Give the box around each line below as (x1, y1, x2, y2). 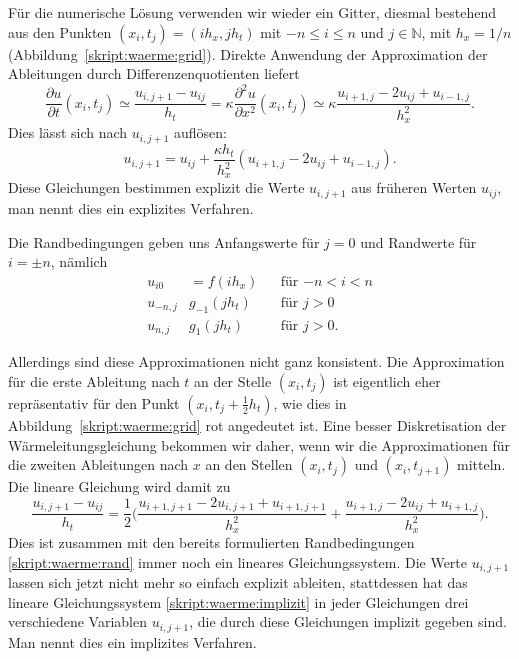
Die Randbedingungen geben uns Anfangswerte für (8, 231, 320, 252)
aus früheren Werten (351, 177, 477, 198)
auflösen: (174, 122, 227, 143)
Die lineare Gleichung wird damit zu (8, 476, 231, 497)
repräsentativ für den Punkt (8, 392, 180, 413)
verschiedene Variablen (8, 611, 147, 632)
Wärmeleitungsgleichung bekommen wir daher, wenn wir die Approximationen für (8, 434, 511, 455)
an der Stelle (194, 370, 272, 391)
